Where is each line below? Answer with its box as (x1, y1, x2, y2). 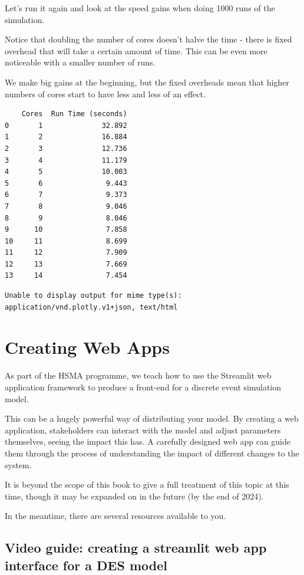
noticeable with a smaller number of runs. (5, 56, 156, 68)
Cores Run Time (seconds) (21, 110, 127, 119)
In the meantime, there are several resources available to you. (5, 510, 226, 522)
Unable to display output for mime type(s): (5, 291, 182, 300)
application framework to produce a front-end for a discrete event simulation (5, 380, 282, 393)
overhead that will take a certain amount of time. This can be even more (5, 44, 267, 57)
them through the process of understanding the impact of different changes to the (5, 446, 299, 459)
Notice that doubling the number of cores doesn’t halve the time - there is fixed (5, 33, 292, 45)
